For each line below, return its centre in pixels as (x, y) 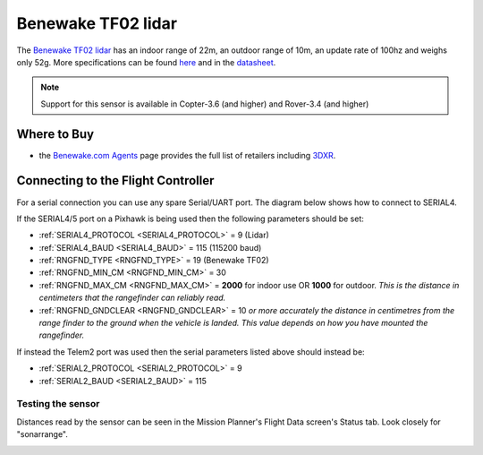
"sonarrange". (42, 434)
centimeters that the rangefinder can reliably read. (132, 298)
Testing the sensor (58, 404)
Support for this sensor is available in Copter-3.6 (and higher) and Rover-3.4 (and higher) (205, 104)
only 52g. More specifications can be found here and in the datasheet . (146, 62)
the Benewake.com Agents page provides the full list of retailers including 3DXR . (187, 155)
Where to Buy (55, 134)
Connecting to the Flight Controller (115, 180)
